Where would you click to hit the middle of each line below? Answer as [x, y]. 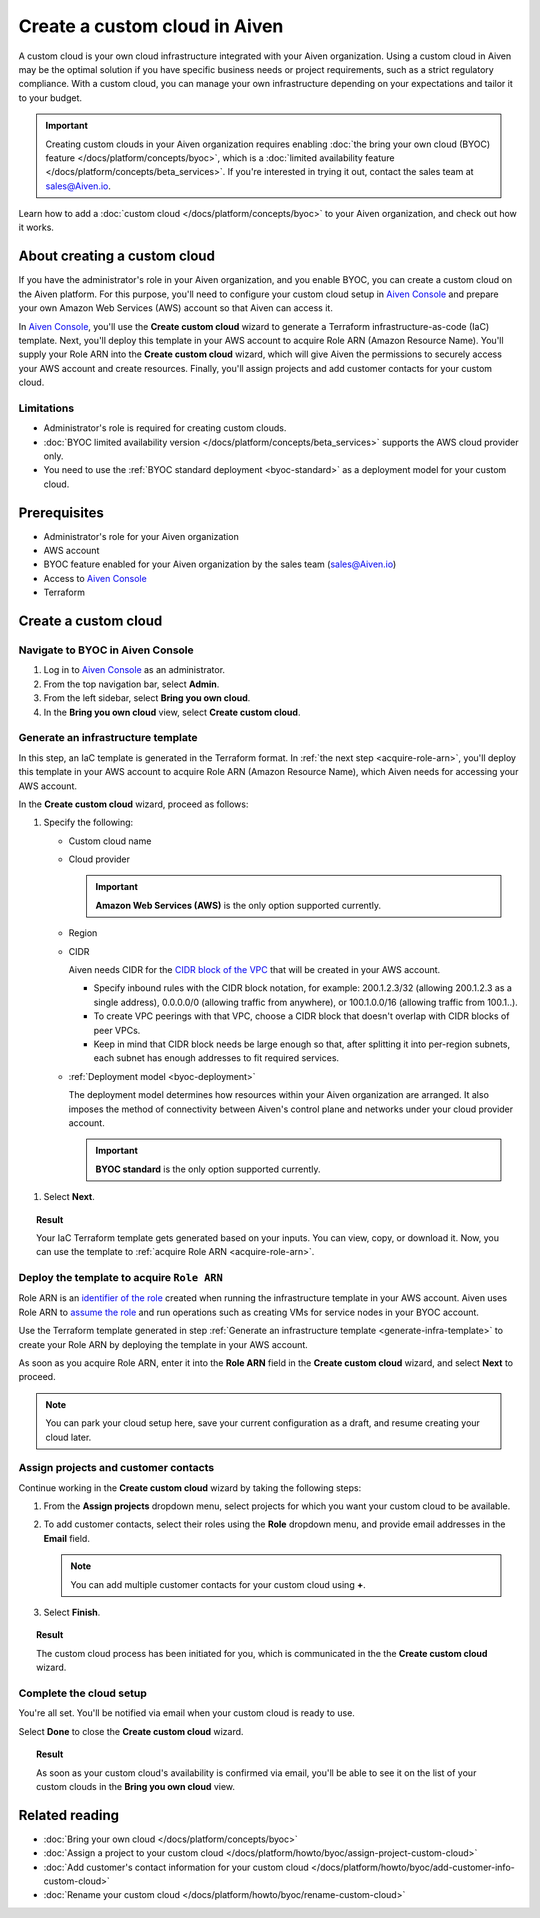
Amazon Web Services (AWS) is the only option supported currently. [238, 905]
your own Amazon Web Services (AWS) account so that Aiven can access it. [176, 308]
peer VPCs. [117, 1030]
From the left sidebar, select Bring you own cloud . [147, 698]
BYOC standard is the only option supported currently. [208, 1169]
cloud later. [68, 1437]
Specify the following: [88, 822]
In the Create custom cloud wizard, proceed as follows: [133, 804]
